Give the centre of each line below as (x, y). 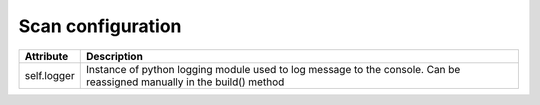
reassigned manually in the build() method (185, 82)
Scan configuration (100, 26)
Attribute (46, 56)
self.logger (49, 75)
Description (114, 56)
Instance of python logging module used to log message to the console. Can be (273, 69)
